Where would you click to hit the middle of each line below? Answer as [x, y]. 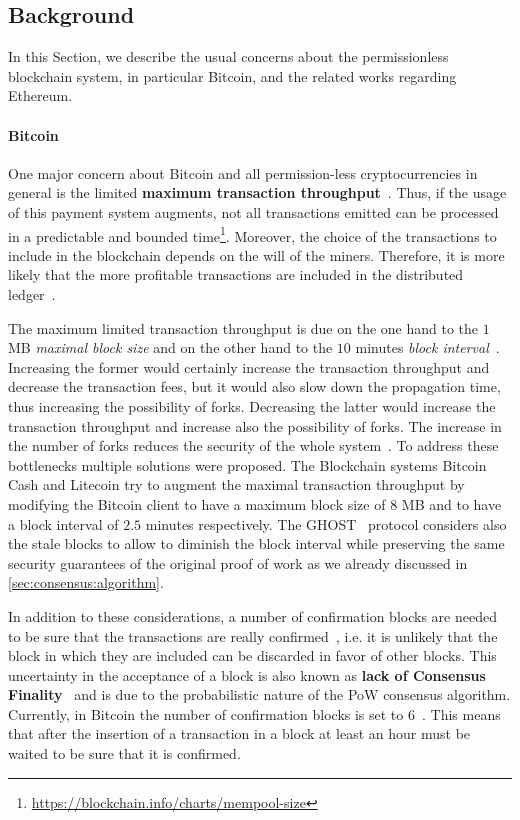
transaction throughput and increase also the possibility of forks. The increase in [255, 425]
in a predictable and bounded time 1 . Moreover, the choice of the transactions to [252, 234]
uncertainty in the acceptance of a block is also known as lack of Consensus [247, 674]
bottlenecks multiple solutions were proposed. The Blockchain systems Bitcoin [247, 464]
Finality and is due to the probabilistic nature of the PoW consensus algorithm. [259, 694]
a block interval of [63, 523]
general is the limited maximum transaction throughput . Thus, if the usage [257, 192]
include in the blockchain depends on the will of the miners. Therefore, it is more [256, 254]
